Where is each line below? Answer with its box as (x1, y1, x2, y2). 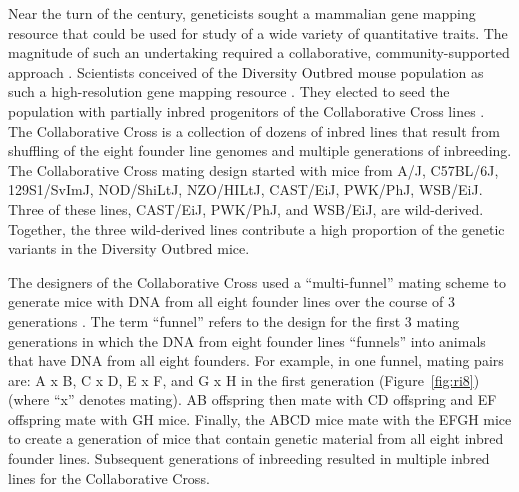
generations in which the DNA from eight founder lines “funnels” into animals (8, 330, 486, 351)
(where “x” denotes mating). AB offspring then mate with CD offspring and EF (8, 389, 497, 410)
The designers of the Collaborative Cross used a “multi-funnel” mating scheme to (8, 271, 506, 292)
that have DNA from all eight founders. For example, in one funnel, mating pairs (8, 350, 504, 371)
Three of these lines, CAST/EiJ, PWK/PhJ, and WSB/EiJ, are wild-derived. (8, 198, 484, 219)
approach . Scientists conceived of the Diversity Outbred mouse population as (8, 61, 484, 82)
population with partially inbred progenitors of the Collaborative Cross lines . (8, 100, 485, 121)
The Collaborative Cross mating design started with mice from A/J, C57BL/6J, (8, 159, 499, 180)
